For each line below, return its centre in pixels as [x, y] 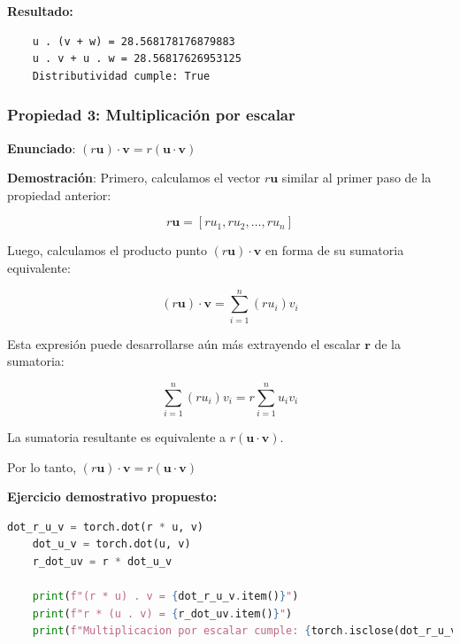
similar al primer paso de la [356, 178]
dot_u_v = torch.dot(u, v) [111, 544]
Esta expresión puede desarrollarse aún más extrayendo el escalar [184, 343]
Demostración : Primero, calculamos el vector [134, 178]
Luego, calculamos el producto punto [107, 250]
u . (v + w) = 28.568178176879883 [134, 41]
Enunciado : [42, 147]
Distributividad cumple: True [121, 76]
